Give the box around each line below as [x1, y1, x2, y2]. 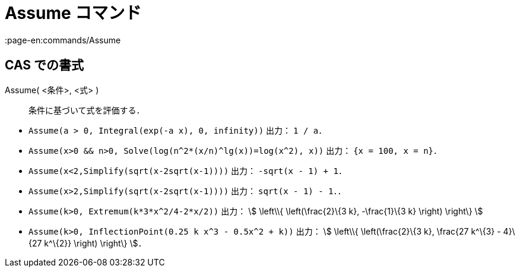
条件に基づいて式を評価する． [28, 105, 145, 115]
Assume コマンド [5, 3, 142, 23]
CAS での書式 [5, 58, 84, 73]
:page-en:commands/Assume [5, 34, 121, 45]
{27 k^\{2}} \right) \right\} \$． [28, 238, 147, 248]
